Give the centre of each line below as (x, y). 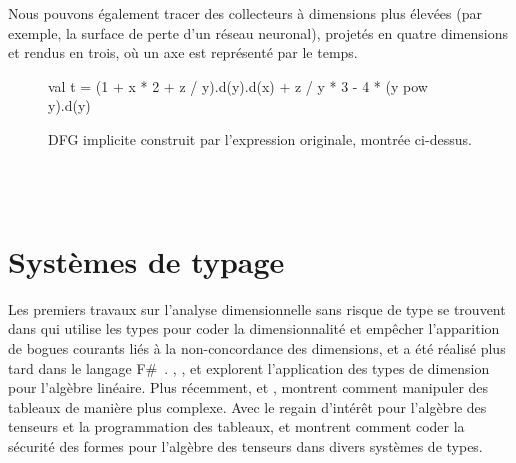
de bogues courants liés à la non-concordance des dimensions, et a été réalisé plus (257, 348)
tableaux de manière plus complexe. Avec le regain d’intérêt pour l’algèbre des (247, 406)
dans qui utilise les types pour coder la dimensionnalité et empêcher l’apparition (254, 328)
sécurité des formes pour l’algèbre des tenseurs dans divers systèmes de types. (245, 446)
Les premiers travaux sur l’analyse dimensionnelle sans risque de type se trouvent (257, 308)
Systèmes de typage (146, 260)
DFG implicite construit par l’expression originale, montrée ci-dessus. (260, 138)
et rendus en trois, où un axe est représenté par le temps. (183, 52)
